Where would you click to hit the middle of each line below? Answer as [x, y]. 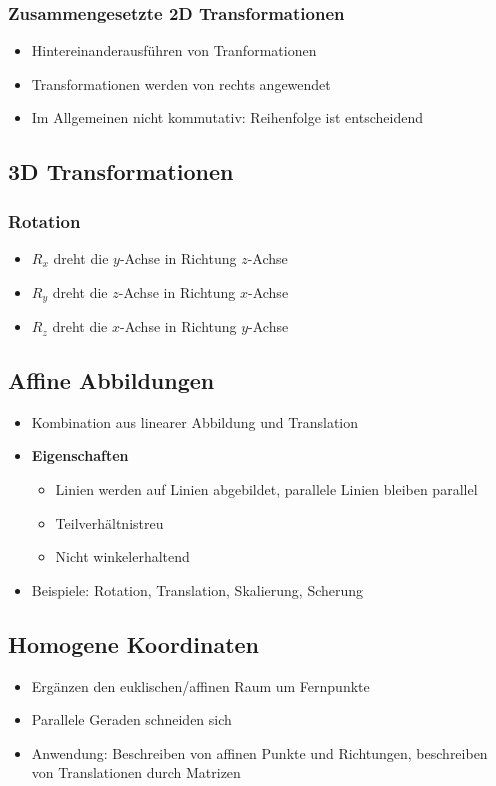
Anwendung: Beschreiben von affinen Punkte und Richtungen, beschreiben [259, 752]
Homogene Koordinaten [134, 643]
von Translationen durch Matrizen [136, 772]
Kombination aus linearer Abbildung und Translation [195, 421]
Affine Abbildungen [111, 380]
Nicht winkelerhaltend [122, 556]
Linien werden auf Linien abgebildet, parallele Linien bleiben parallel [266, 489]
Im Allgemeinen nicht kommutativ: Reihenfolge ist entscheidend [227, 117]
